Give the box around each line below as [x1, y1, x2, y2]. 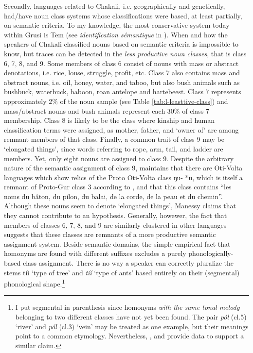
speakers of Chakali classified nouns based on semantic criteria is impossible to [4, 39, 238, 49]
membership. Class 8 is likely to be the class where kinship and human [4, 115, 215, 125]
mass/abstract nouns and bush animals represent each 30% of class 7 [4, 105, 209, 116]
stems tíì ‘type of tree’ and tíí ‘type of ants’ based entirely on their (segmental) [4, 267, 240, 277]
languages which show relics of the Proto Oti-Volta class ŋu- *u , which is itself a [4, 172, 243, 182]
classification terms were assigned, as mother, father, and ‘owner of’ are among [4, 124, 239, 134]
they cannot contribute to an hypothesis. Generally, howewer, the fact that [4, 210, 227, 220]
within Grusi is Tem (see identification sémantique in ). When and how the [4, 29, 228, 39]
